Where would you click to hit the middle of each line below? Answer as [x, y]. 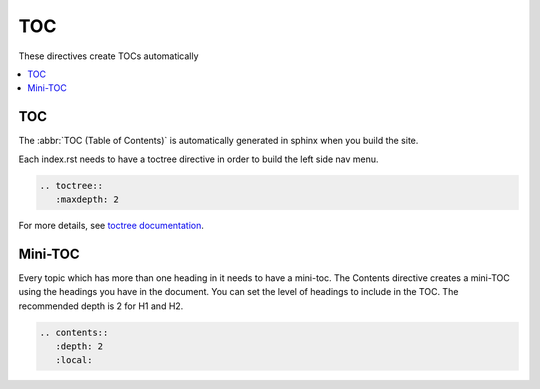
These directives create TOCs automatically [108, 56]
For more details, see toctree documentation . [111, 225]
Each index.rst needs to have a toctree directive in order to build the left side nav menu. [198, 159]
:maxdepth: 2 [87, 199]
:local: [74, 360]
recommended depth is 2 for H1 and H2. [101, 306]
